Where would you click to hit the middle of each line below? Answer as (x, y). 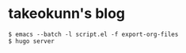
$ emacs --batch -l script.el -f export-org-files (93, 34)
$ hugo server (32, 41)
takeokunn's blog (66, 14)
